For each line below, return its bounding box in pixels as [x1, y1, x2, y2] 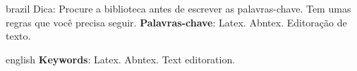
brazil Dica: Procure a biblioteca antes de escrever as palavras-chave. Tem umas [6, 1, 351, 15]
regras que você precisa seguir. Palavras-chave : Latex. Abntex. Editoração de [6, 15, 347, 29]
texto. [6, 29, 31, 43]
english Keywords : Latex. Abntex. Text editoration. [6, 52, 236, 66]
